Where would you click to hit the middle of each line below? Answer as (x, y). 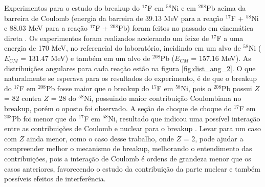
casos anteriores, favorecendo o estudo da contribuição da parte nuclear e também (132, 168)
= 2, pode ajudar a (213, 138)
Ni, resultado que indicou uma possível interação (184, 118)
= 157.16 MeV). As (221, 58)
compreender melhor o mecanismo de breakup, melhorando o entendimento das (128, 148)
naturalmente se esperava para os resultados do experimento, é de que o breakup (131, 78)
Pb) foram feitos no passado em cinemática (186, 28)
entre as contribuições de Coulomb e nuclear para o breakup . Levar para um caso (132, 128)
